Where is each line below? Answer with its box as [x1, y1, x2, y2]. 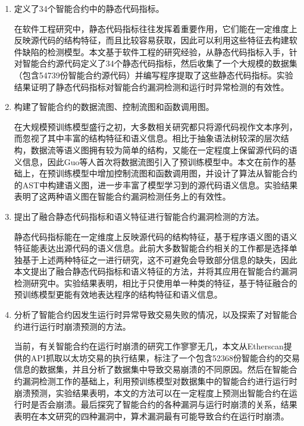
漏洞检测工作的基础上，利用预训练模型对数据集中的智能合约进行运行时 [22, 375, 297, 387]
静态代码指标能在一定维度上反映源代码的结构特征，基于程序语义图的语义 [14, 230, 297, 242]
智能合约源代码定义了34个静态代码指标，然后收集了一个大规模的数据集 [22, 57, 297, 70]
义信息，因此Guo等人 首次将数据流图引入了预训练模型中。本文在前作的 [14, 155, 288, 168]
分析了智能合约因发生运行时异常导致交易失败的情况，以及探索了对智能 [14, 308, 289, 321]
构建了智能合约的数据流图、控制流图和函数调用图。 [14, 100, 214, 113]
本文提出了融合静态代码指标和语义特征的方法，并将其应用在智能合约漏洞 [14, 265, 297, 277]
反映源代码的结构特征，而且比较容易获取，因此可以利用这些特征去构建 [14, 34, 289, 46]
